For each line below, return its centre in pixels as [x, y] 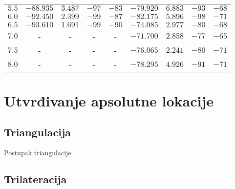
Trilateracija [35, 178]
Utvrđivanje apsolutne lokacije [109, 101]
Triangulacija [38, 132]
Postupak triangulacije [38, 152]
